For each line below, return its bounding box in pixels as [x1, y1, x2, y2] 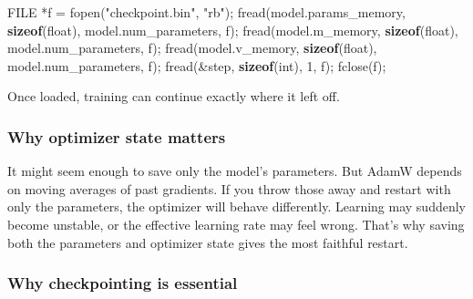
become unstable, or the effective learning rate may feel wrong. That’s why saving [7, 214, 465, 233]
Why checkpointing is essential [7, 272, 238, 294]
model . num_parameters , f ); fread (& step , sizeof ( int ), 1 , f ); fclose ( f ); [7, 56, 386, 75]
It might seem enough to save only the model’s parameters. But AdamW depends [7, 161, 462, 180]
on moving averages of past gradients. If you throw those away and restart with [7, 179, 451, 198]
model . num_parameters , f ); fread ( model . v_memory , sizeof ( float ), [7, 38, 377, 57]
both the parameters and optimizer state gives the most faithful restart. [7, 232, 408, 252]
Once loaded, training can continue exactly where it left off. [7, 87, 340, 106]
